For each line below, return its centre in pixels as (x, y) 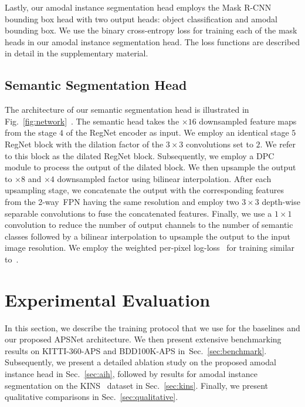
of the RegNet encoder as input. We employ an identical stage (177, 132)
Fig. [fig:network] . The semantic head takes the (92, 121)
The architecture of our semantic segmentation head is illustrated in (127, 110)
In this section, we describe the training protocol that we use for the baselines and (152, 327)
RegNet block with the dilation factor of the (84, 144)
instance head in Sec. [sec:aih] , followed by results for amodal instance (131, 373)
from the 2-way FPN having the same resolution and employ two (122, 201)
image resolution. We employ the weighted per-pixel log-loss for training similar (150, 248)
